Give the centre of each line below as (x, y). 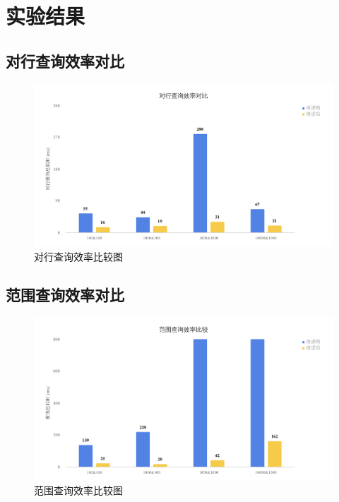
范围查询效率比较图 (78, 490)
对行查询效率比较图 (78, 257)
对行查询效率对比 (65, 60)
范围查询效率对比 (65, 294)
